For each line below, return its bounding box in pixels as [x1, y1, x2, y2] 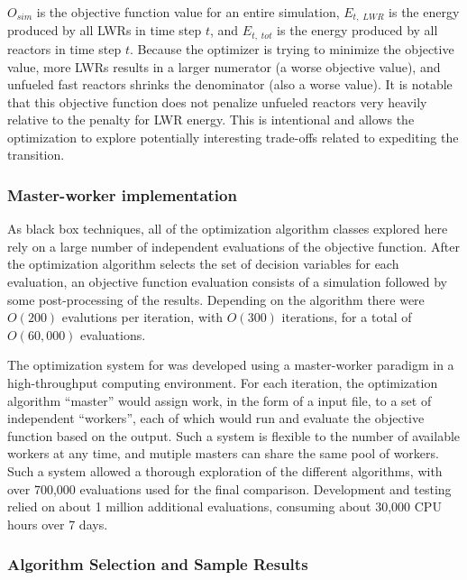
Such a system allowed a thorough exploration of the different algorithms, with [7, 462, 443, 480]
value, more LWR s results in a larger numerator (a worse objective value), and [7, 57, 441, 76]
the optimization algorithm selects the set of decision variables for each [7, 254, 399, 273]
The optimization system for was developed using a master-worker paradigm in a [7, 355, 454, 374]
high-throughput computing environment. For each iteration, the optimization [7, 373, 438, 392]
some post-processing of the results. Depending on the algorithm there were [7, 290, 425, 308]
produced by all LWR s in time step [7, 21, 202, 40]
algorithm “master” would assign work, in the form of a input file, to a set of [7, 391, 432, 410]
